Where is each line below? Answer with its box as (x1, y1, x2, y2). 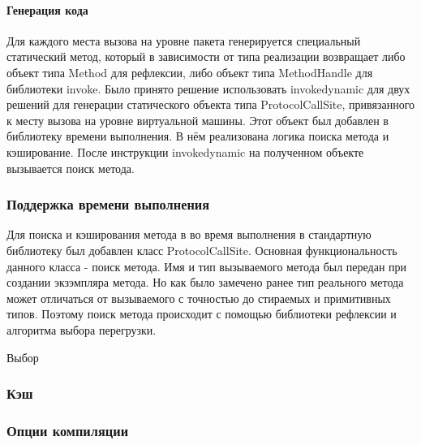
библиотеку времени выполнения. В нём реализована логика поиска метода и (6, 127, 389, 145)
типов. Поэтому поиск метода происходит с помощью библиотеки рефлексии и (6, 305, 397, 322)
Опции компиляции (6, 420, 129, 440)
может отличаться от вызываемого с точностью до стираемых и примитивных (6, 289, 391, 306)
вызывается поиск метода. (6, 159, 135, 176)
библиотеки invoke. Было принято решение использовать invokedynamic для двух (6, 80, 410, 97)
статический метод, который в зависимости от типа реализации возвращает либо (6, 48, 406, 65)
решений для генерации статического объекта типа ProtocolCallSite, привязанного (6, 96, 415, 113)
